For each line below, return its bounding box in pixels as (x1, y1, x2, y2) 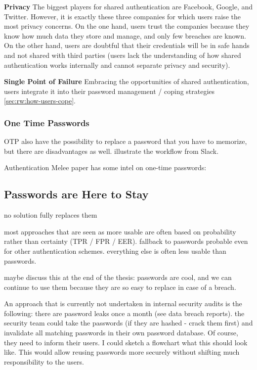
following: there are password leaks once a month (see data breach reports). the (4, 308, 245, 318)
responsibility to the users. (4, 356, 84, 367)
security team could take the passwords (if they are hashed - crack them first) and (4, 318, 253, 328)
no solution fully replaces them (4, 210, 97, 220)
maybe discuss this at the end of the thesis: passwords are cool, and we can (4, 272, 232, 282)
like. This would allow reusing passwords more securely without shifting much (4, 347, 240, 357)
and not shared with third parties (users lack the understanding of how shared (4, 49, 241, 60)
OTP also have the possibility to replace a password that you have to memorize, (4, 136, 247, 146)
